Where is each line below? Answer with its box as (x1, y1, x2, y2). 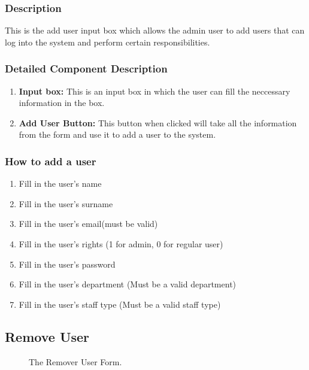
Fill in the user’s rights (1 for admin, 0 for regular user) (19, 238, 223, 250)
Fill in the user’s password (19, 257, 116, 270)
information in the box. (19, 96, 105, 109)
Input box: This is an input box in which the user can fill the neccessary (19, 84, 290, 97)
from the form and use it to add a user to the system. (19, 128, 216, 141)
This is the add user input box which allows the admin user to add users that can (5, 24, 305, 37)
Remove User (5, 327, 90, 345)
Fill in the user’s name (19, 177, 102, 190)
